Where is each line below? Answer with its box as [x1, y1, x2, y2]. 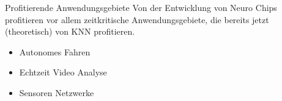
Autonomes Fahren [19, 45, 91, 58]
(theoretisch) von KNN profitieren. [5, 25, 135, 38]
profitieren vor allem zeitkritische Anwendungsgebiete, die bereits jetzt [5, 13, 269, 26]
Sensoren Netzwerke [19, 86, 94, 99]
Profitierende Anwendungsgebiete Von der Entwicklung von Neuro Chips [5, 1, 277, 13]
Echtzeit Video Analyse [19, 66, 107, 78]
